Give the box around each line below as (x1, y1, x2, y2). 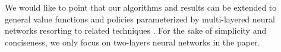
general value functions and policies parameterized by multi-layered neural (5, 12, 275, 25)
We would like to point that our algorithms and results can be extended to (5, 1, 277, 13)
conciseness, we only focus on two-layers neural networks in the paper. (5, 35, 260, 48)
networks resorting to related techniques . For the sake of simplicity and (5, 24, 267, 37)
